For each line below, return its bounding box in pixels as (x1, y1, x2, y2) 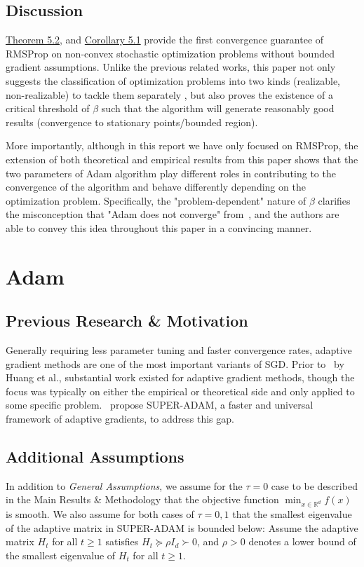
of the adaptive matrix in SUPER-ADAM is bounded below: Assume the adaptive (6, 520, 358, 535)
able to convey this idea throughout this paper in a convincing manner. (6, 220, 312, 235)
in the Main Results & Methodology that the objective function (6, 492, 279, 507)
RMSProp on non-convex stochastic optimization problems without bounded (6, 46, 335, 60)
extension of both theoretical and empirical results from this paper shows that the (6, 151, 358, 166)
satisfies (105, 534, 139, 549)
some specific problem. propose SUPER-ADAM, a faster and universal (6, 397, 314, 412)
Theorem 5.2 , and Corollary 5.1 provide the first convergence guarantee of (6, 32, 324, 47)
